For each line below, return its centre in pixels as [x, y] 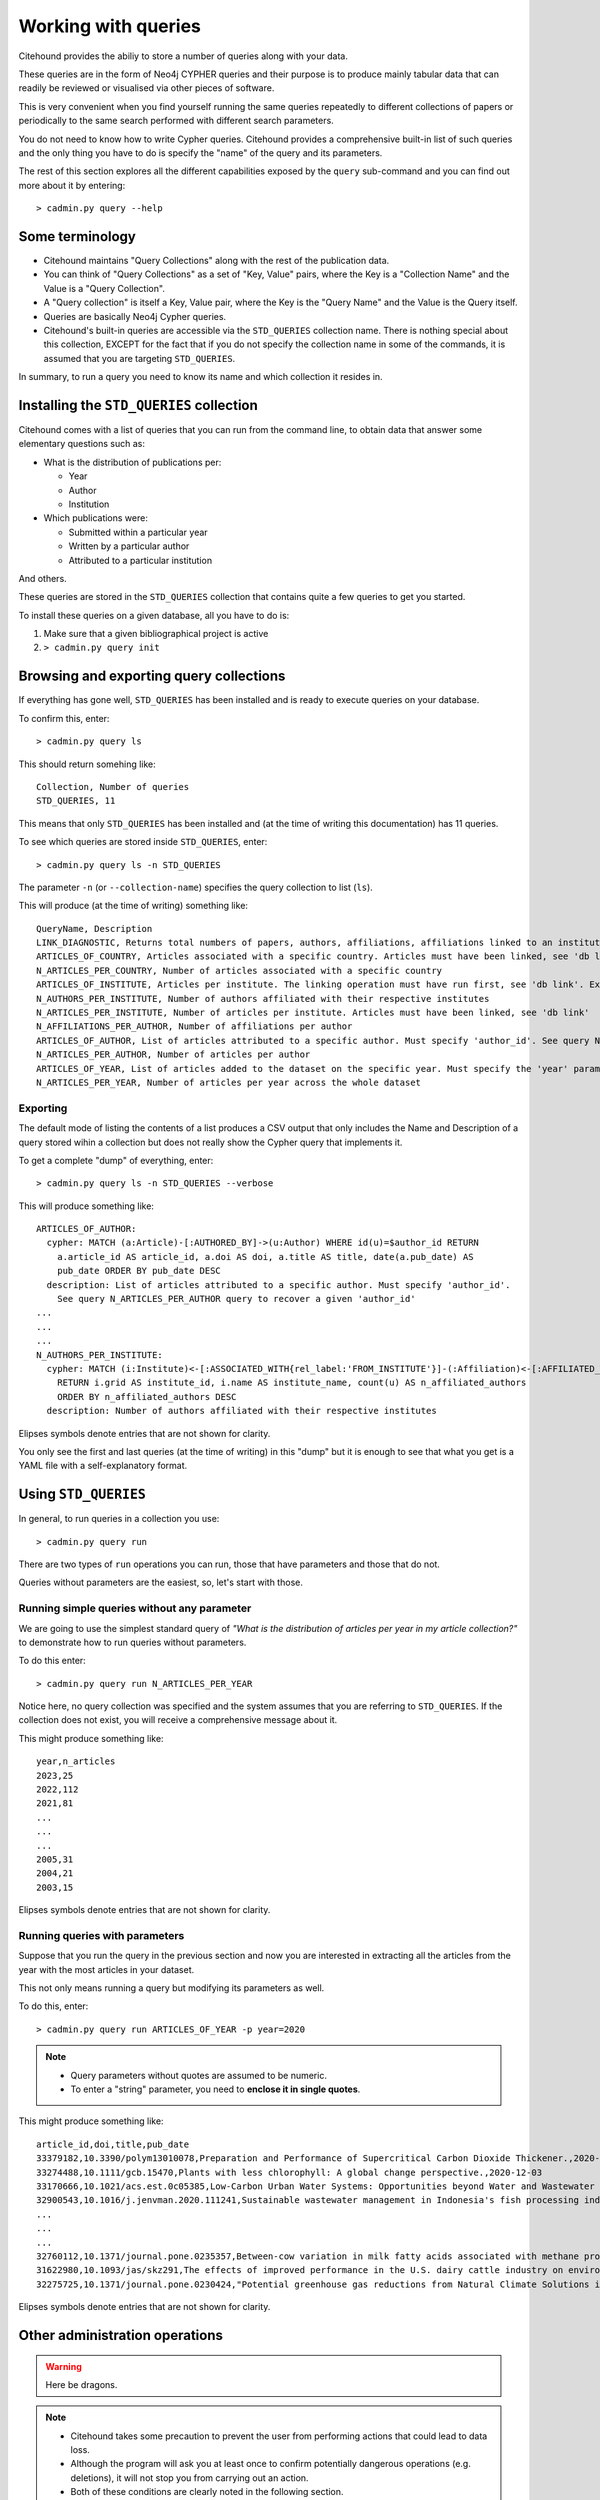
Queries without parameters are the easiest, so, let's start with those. [161, 1582]
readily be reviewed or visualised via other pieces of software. [146, 88]
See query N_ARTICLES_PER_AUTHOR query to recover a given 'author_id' [236, 1299]
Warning [63, 2366]
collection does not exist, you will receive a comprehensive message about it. [178, 1720]
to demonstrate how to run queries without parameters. [132, 1642]
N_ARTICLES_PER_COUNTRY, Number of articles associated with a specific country [239, 970]
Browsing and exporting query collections [152, 676]
